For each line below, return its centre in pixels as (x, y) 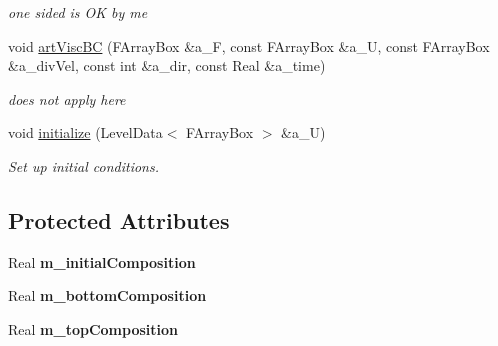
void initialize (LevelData (85, 132)
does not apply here (67, 98)
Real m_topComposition (93, 328)
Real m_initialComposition (102, 261)
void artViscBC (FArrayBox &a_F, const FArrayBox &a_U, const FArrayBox (249, 45)
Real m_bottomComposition (107, 295)
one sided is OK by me (78, 12)
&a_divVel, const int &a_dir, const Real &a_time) (167, 65)
